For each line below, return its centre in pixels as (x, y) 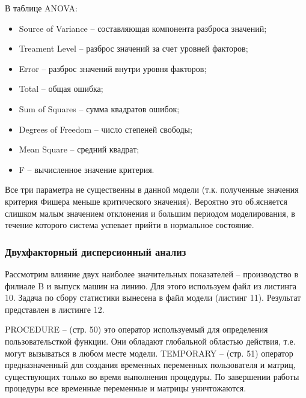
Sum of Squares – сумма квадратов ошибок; (99, 108)
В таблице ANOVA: (41, 8)
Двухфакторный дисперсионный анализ (96, 251)
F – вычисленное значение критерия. (87, 169)
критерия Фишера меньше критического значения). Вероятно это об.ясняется (146, 201)
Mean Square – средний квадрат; (79, 149)
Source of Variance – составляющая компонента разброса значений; (143, 28)
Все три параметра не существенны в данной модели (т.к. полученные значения (152, 189)
